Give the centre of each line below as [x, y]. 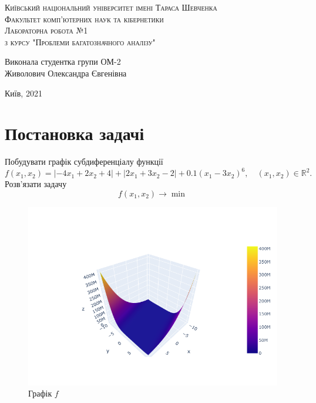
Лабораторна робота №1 [46, 30]
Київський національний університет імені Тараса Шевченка [111, 7]
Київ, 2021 [23, 93]
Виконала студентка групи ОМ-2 [63, 61]
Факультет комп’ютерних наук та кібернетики [84, 19]
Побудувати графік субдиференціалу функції [84, 161]
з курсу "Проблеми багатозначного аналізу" [80, 41]
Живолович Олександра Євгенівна [66, 73]
